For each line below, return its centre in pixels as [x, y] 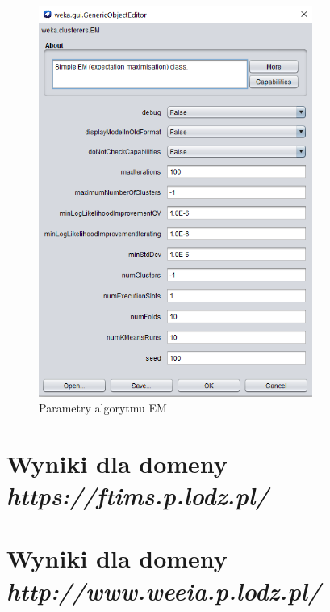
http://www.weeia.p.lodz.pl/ [164, 590]
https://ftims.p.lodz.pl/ [138, 496]
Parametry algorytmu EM [103, 408]
